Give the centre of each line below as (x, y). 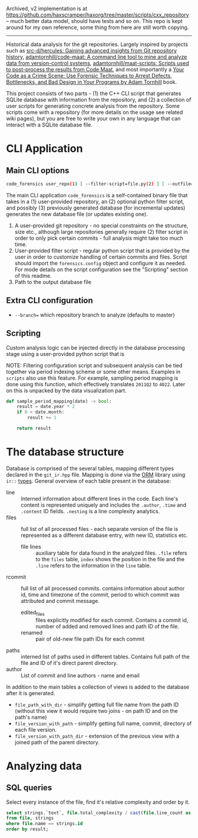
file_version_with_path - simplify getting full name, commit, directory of (103, 723)
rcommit (16, 577)
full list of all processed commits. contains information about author (103, 588)
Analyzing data (44, 766)
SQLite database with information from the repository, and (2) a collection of (99, 100)
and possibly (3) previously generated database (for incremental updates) (96, 208)
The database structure (65, 452)
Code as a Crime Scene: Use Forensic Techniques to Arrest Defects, (89, 76)
